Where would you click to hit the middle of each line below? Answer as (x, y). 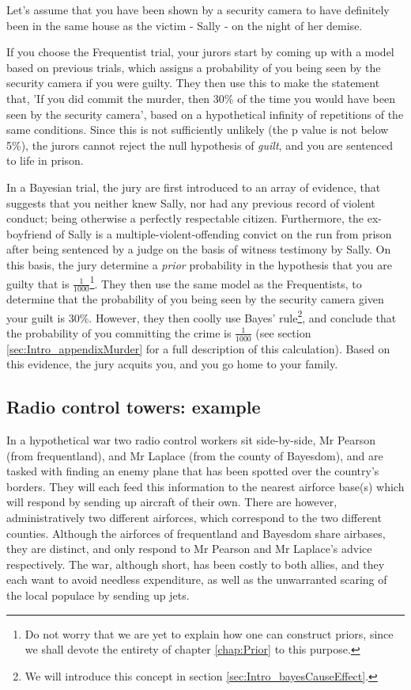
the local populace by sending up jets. (98, 595)
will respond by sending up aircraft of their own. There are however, (172, 502)
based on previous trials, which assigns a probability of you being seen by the (194, 67)
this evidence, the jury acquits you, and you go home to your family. (172, 364)
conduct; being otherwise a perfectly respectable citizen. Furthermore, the (185, 218)
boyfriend (29, 233)
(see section (283, 332)
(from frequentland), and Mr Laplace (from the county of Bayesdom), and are (195, 455)
